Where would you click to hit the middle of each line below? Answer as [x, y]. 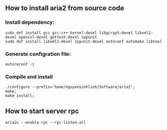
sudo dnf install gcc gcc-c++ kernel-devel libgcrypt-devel [69, 33]
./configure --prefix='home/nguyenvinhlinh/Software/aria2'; [70, 87]
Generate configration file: [38, 54]
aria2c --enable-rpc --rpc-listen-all [45, 123]
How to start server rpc [42, 111]
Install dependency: [30, 22]
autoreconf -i [20, 64]
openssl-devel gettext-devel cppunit [58, 37]
